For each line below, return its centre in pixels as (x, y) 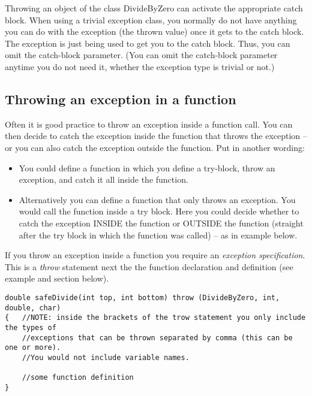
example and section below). (57, 278)
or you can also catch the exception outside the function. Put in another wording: (155, 147)
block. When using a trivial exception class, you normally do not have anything (151, 19)
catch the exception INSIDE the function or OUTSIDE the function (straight (161, 223)
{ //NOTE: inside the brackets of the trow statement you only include (155, 318)
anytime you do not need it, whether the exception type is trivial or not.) (140, 66)
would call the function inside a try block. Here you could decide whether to (159, 211)
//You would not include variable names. (106, 357)
